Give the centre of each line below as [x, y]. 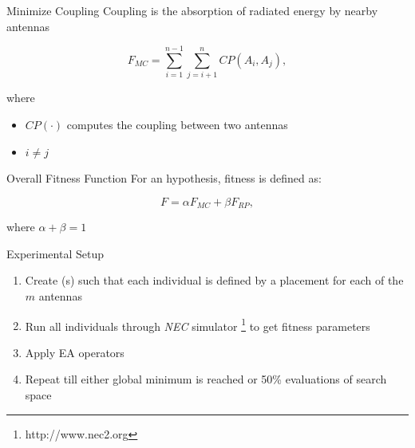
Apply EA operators [75, 352]
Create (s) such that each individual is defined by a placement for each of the [214, 280]
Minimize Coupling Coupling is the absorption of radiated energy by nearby [192, 10]
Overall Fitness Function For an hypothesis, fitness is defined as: [164, 178]
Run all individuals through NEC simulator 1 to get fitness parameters [198, 324]
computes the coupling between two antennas [177, 124]
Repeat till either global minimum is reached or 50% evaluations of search [206, 379]
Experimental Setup [55, 253]
